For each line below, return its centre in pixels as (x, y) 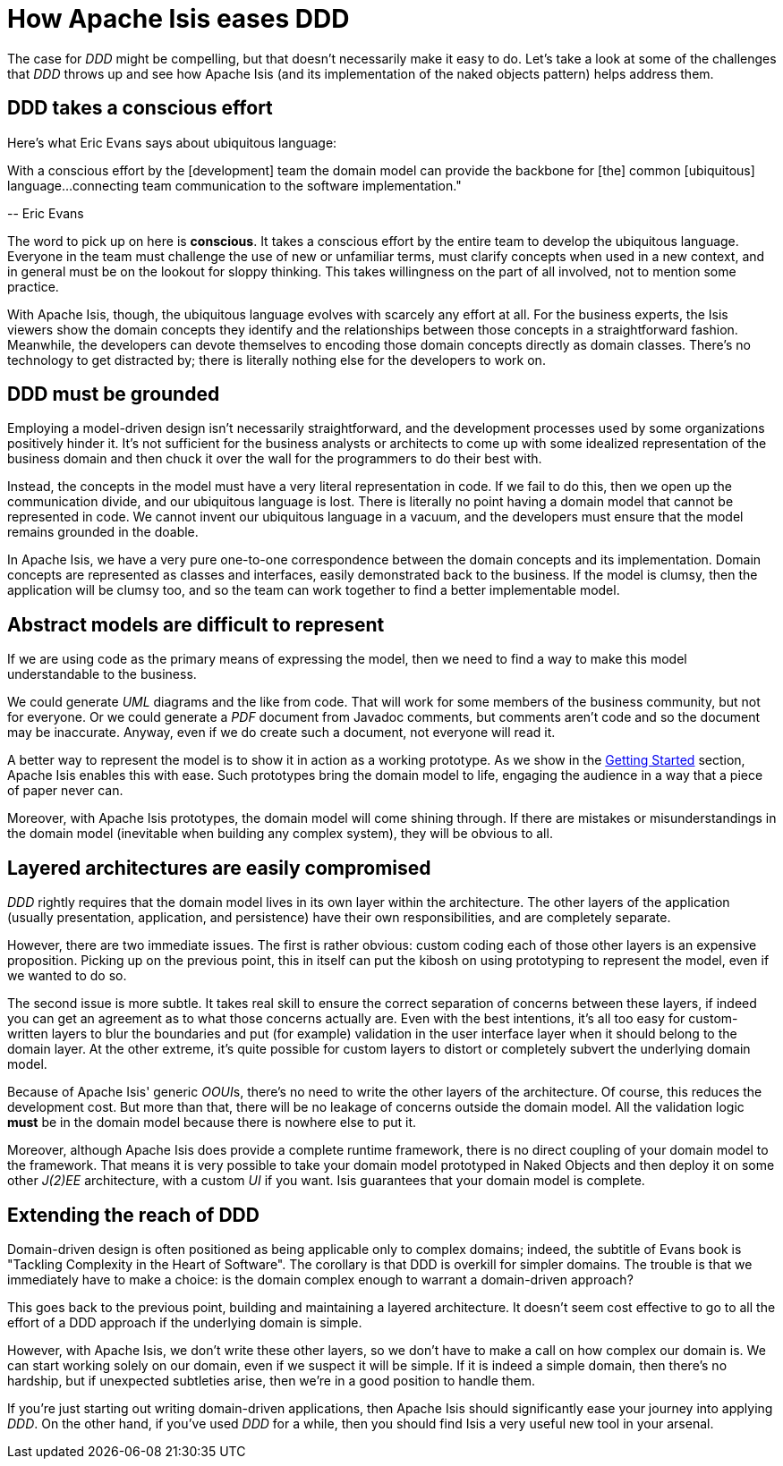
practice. (33, 286)
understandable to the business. (102, 674)
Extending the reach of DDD (133, 1215)
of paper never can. (65, 791)
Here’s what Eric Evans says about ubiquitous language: (172, 142)
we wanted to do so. (67, 976)
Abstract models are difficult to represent (196, 624)
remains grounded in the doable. (103, 532)
